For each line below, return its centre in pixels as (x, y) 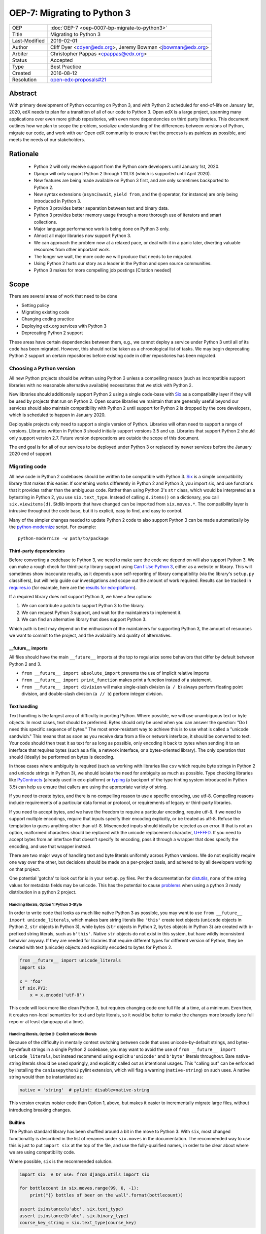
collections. (46, 222)
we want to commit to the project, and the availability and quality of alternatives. (90, 635)
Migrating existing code (45, 312)
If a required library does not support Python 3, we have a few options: (81, 596)
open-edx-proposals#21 (78, 79)
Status (19, 60)
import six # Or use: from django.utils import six (84, 1174)
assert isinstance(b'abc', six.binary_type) (74, 1216)
